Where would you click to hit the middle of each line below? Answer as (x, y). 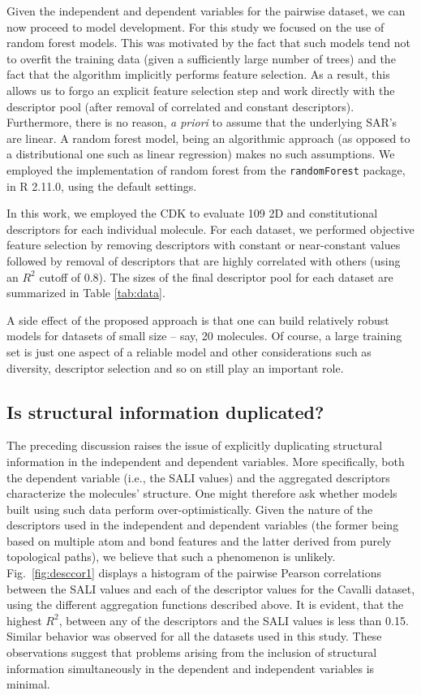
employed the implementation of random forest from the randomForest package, (206, 169)
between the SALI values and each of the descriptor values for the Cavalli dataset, (211, 588)
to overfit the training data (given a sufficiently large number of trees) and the (201, 58)
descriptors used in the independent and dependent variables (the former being (203, 525)
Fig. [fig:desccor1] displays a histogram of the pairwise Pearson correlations (194, 573)
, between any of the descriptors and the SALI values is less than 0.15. (234, 620)
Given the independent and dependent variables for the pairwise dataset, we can (206, 11)
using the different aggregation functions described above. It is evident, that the (205, 604)
